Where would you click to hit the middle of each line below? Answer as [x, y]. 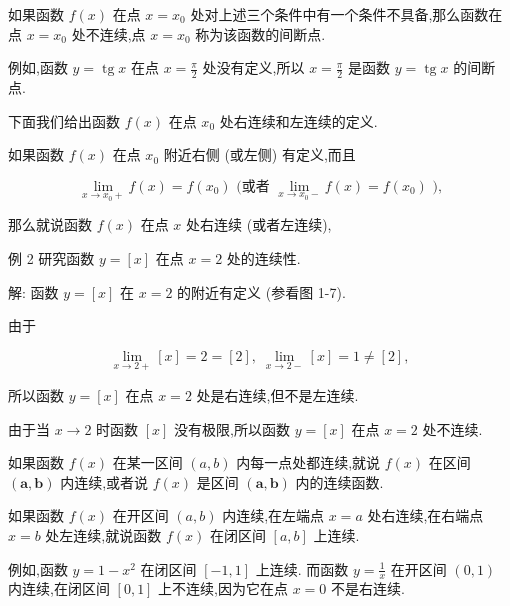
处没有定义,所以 [253, 67]
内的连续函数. [339, 481]
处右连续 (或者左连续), [259, 224]
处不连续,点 [108, 33]
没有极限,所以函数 [232, 428]
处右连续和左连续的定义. [298, 120]
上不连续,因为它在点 [223, 588]
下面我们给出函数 [64, 120]
